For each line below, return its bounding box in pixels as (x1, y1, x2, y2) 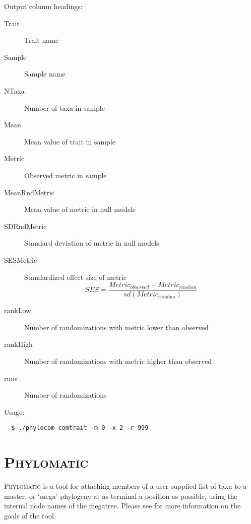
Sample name (24, 68, 66, 79)
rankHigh (4, 339, 33, 349)
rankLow (4, 305, 31, 316)
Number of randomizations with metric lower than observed (24, 322, 209, 332)
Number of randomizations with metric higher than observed (24, 355, 212, 366)
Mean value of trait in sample (24, 136, 115, 146)
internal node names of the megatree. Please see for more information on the (4, 500, 241, 511)
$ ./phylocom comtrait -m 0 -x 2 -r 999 (11, 424, 149, 432)
